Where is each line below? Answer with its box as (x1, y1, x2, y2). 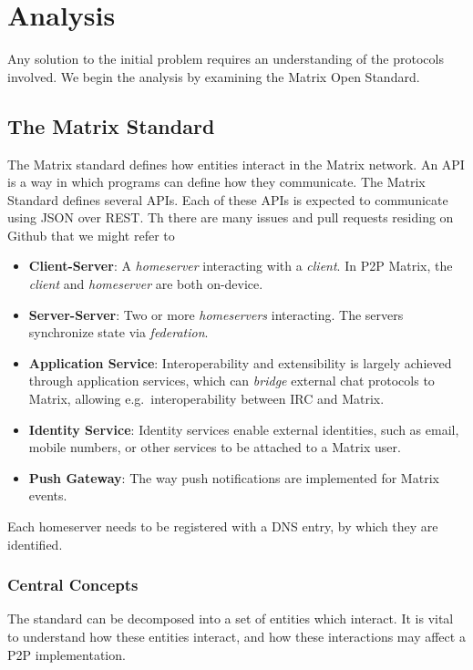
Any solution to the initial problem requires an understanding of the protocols (7, 49, 444, 68)
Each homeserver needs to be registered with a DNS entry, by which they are (7, 517, 438, 536)
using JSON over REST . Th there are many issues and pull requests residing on (7, 208, 454, 227)
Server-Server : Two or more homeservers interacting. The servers (28, 304, 404, 324)
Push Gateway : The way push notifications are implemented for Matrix (28, 468, 439, 487)
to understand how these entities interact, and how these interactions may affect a (7, 627, 466, 646)
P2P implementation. (7, 644, 126, 664)
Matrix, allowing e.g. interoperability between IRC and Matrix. (28, 389, 385, 408)
